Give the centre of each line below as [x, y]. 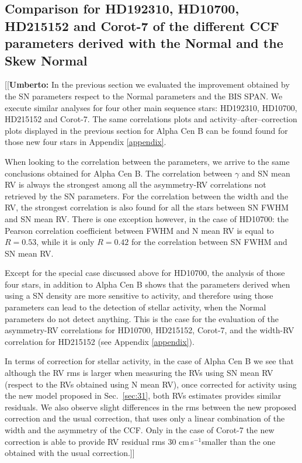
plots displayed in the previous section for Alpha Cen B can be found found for [146, 130]
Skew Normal [46, 60]
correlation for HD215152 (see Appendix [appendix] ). [100, 341]
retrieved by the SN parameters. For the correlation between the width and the [147, 196]
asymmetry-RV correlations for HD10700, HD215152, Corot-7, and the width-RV [150, 330]
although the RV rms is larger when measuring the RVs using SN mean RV [139, 373]
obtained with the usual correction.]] [70, 453]
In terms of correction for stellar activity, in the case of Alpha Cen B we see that [149, 361]
